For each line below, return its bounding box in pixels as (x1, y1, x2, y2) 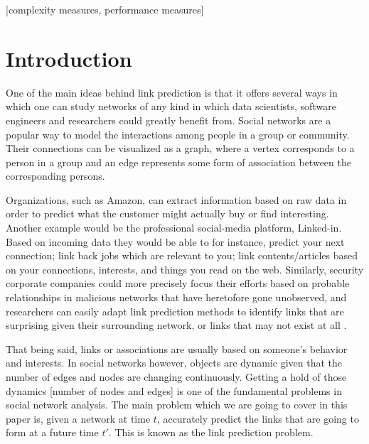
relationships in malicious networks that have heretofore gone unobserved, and (6, 290, 347, 305)
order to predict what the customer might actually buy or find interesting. (6, 206, 329, 221)
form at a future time (6, 425, 99, 440)
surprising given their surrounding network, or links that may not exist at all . (6, 318, 347, 332)
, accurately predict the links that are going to (156, 411, 359, 426)
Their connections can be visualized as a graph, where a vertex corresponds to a (6, 141, 355, 156)
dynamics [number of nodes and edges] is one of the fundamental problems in (6, 383, 342, 398)
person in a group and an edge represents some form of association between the (6, 154, 351, 169)
